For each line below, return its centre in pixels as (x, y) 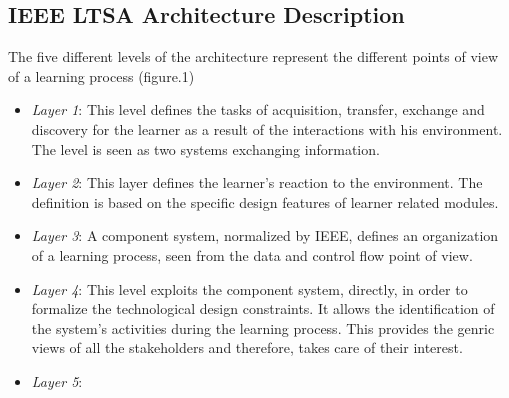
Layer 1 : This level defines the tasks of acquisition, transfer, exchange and (258, 109)
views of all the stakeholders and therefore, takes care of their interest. (247, 347)
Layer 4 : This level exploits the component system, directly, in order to (249, 288)
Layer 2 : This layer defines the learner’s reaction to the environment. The (257, 182)
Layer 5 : (57, 380)
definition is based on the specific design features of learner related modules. (265, 201)
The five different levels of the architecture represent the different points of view (253, 56)
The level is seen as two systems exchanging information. (205, 148)
